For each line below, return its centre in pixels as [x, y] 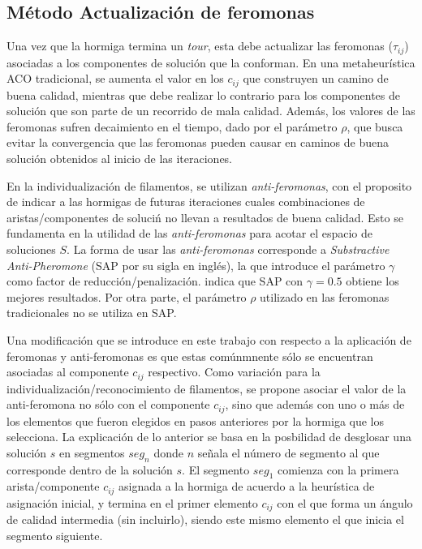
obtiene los [372, 281]
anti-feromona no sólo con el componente [108, 404]
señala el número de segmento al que [289, 452]
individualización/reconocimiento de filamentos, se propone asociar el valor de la [207, 388]
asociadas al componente [68, 372]
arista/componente [53, 486]
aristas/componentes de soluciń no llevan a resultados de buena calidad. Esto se [205, 217]
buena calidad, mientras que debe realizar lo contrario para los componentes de [204, 94]
